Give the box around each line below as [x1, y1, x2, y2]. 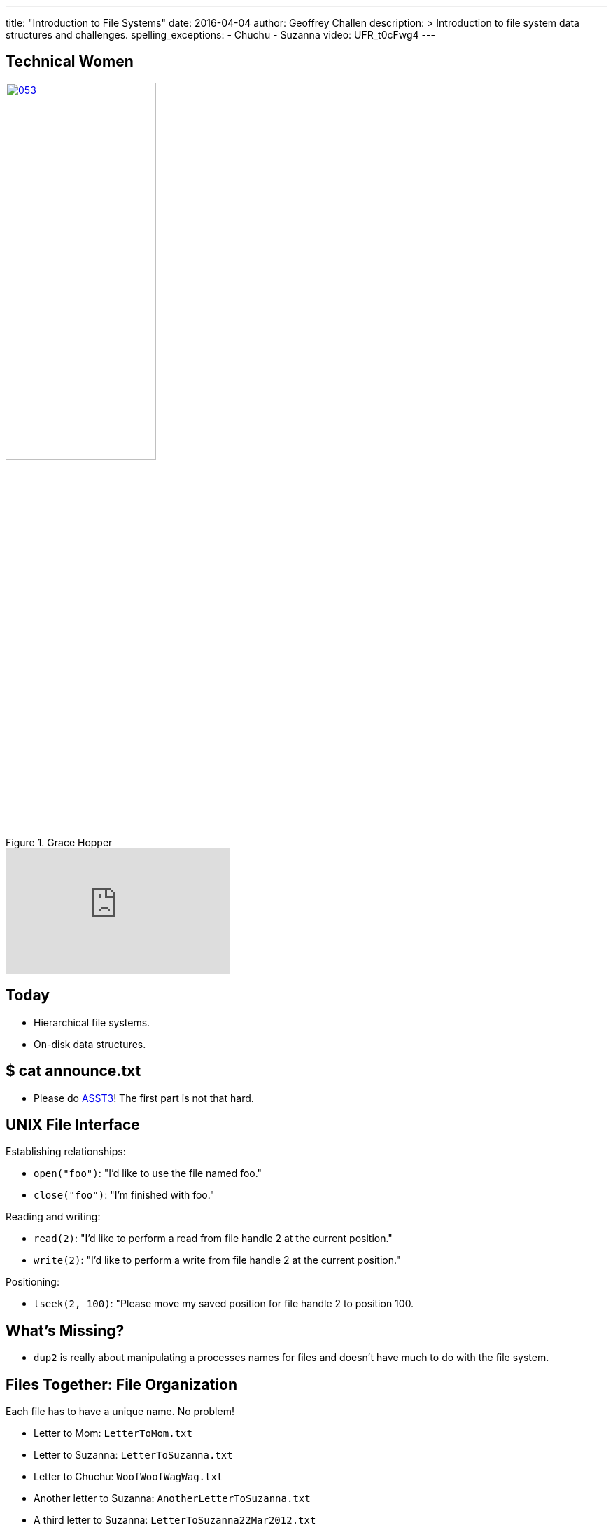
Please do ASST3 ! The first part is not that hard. [34, 1091, 254, 1104]
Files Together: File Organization [6, 1375, 238, 1393]
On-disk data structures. [34, 1038, 146, 1050]
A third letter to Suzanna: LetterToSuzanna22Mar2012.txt [34, 1514, 316, 1526]
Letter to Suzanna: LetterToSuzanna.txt [34, 1449, 233, 1461]
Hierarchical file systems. [34, 1016, 150, 1028]
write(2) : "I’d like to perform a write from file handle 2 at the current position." [34, 1254, 401, 1267]
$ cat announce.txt [6, 1062, 141, 1080]
